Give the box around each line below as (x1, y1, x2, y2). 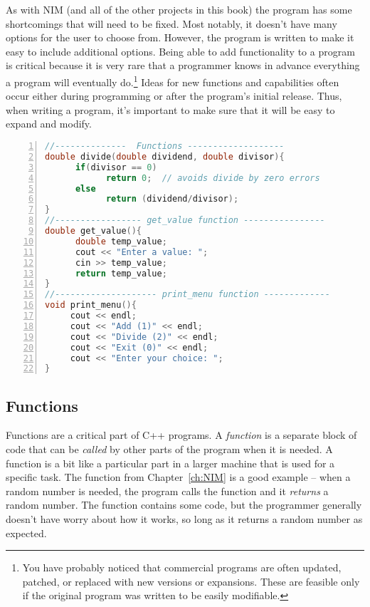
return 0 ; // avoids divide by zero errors (105, 172, 320, 183)
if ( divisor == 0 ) (75, 162, 157, 172)
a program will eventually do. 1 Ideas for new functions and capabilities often (6, 72, 339, 89)
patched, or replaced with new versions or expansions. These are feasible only (22, 574, 360, 588)
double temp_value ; (75, 236, 167, 247)
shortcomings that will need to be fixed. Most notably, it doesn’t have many (6, 16, 337, 31)
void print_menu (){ (45, 300, 137, 311)
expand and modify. (6, 116, 92, 131)
